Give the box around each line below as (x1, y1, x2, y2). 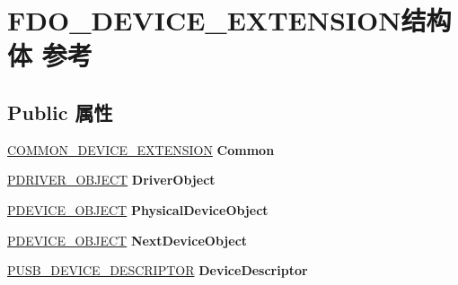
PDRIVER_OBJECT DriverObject (7, 170, 216, 189)
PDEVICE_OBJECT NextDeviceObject (7, 230, 248, 249)
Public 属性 (7, 98, 113, 125)
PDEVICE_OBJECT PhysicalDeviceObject (7, 200, 269, 219)
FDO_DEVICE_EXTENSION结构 (7, 2, 452, 39)
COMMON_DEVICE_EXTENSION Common (7, 140, 275, 159)
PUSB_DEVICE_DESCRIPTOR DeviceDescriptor (7, 261, 308, 280)
